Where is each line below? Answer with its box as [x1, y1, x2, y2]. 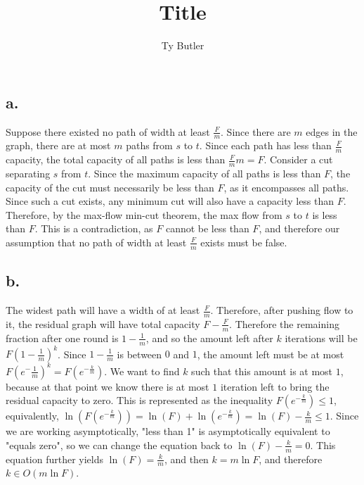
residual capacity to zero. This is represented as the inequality [6, 393, 273, 408]
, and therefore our [259, 221, 340, 236]
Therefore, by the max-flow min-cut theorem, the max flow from [6, 207, 282, 222]
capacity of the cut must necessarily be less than [6, 179, 214, 194]
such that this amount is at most [191, 363, 333, 378]
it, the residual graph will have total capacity [6, 316, 200, 331]
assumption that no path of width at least [6, 234, 187, 249]
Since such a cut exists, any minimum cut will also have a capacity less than [6, 194, 334, 208]
